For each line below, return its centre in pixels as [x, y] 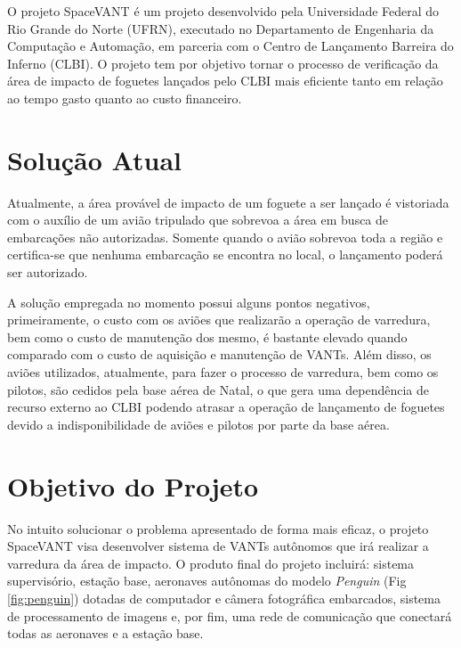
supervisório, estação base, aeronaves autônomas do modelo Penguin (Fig [207, 581]
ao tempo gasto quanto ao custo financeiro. [125, 98]
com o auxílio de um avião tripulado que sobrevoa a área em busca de [198, 220]
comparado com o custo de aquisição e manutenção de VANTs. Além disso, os [219, 354]
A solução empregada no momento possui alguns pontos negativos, [189, 302]
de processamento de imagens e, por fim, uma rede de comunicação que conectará [230, 615]
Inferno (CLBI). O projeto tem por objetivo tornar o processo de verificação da [223, 63]
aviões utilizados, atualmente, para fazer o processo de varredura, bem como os [223, 372]
